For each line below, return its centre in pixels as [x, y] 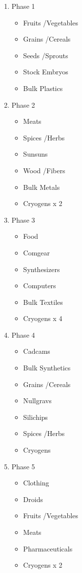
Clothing [36, 483]
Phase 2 [23, 104]
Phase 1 [23, 6]
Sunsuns [35, 154]
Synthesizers [41, 269]
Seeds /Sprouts [46, 55]
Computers [40, 286]
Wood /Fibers [44, 170]
